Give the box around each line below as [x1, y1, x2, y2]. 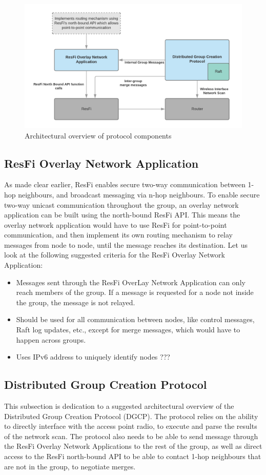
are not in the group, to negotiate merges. [4, 461, 136, 471]
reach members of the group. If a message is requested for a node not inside [16, 287, 254, 298]
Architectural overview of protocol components [25, 130, 172, 141]
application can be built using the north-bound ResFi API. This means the [4, 209, 240, 220]
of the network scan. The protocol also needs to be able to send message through [4, 430, 258, 441]
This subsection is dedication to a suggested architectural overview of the [4, 401, 234, 411]
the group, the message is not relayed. [16, 296, 135, 307]
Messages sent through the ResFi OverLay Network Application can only [16, 276, 245, 287]
